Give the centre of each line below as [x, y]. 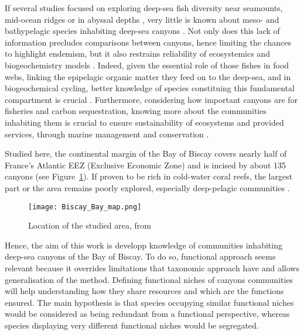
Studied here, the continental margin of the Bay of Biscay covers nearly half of [146, 153]
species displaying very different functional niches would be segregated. [132, 325]
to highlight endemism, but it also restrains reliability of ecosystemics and [137, 53]
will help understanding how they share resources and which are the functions [144, 291]
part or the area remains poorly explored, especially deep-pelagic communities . [147, 187]
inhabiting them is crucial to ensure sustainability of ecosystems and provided [144, 122]
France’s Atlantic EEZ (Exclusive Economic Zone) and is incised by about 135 [146, 165]
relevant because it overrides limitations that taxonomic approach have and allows [152, 267]
